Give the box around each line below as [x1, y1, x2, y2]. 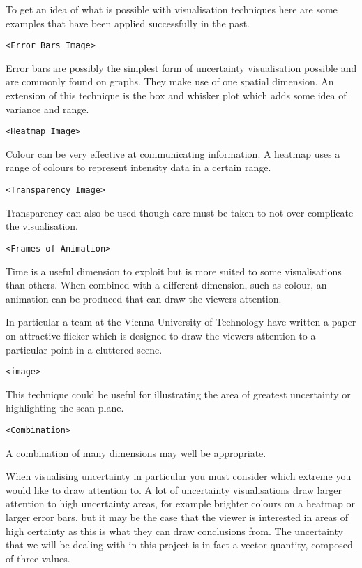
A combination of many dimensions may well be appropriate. [6, 445, 266, 460]
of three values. [6, 551, 70, 565]
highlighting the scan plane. [6, 400, 124, 415]
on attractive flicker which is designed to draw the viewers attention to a [6, 328, 316, 342]
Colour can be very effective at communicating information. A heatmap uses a [6, 146, 340, 161]
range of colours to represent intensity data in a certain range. [6, 160, 271, 175]
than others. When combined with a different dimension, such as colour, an [6, 277, 327, 292]
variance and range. [6, 101, 89, 116]
